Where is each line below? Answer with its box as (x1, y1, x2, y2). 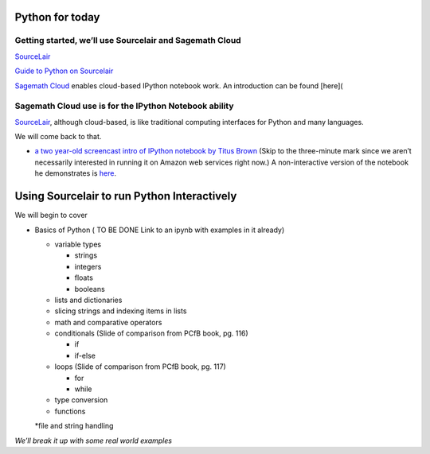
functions (54, 406, 86, 416)
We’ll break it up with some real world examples (14, 436, 173, 445)
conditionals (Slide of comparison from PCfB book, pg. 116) (54, 328, 248, 338)
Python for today (14, 10, 100, 24)
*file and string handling (34, 421, 114, 431)
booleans (74, 284, 105, 293)
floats (74, 273, 93, 282)
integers (74, 262, 102, 271)
